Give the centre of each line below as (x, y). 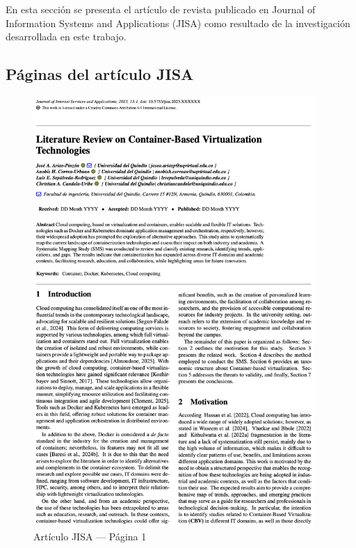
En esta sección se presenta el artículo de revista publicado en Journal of (161, 9)
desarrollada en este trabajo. (66, 37)
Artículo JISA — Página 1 (90, 537)
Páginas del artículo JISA (100, 74)
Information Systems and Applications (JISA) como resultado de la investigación (178, 23)
